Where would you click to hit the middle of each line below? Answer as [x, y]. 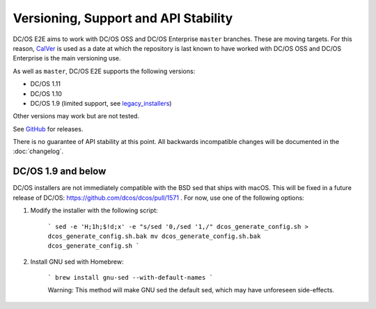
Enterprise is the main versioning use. [67, 58]
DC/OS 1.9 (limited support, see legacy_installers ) [101, 103]
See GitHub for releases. [48, 129]
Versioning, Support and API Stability [123, 18]
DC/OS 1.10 [46, 93]
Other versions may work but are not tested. [76, 116]
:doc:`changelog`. [38, 151]
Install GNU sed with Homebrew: [77, 262]
